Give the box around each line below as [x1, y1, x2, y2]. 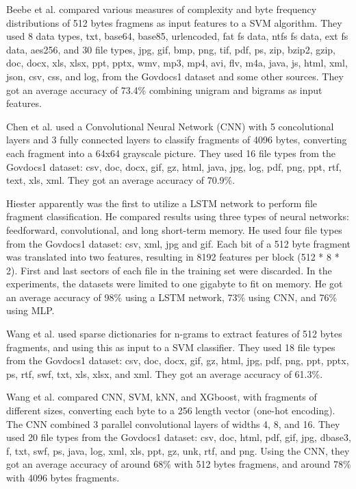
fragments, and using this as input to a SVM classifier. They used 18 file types [6, 339, 335, 354]
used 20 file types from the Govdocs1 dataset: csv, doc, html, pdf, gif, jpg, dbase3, [6, 430, 351, 444]
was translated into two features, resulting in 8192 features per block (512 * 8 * [6, 250, 340, 264]
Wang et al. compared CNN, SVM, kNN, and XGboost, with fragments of [6, 390, 317, 404]
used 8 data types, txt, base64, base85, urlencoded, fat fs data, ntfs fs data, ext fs [6, 29, 348, 43]
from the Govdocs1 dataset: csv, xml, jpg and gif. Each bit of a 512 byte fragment [6, 236, 351, 250]
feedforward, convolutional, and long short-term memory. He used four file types [6, 222, 342, 237]
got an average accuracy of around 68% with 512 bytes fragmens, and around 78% [6, 457, 351, 471]
